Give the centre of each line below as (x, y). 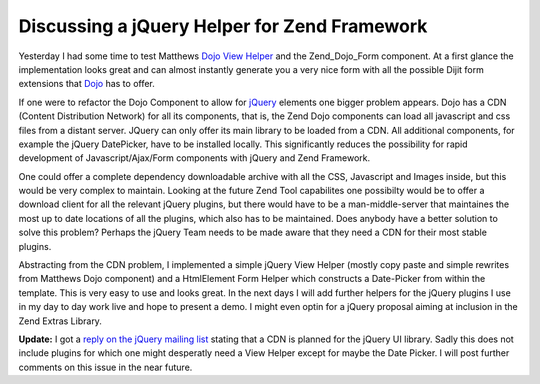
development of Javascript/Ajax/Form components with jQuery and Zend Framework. (194, 158)
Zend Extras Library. (60, 321)
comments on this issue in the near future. (105, 367)
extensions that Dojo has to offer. (86, 84)
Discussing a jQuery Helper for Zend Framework (223, 26)
